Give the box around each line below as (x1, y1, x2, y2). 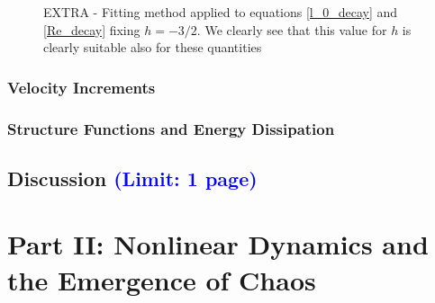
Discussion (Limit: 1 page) (7, 164, 258, 192)
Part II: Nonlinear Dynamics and (7, 226, 429, 263)
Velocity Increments (7, 76, 156, 98)
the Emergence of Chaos (7, 261, 316, 298)
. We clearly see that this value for (196, 20, 387, 39)
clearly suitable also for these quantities (43, 38, 262, 57)
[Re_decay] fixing (43, 20, 140, 39)
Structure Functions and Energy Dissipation (7, 117, 335, 139)
